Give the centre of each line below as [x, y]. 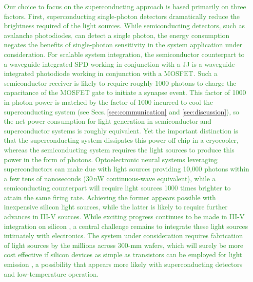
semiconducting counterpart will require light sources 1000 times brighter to [117, 188]
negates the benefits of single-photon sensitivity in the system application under [123, 45]
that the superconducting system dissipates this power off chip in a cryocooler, [121, 140]
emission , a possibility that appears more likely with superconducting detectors [123, 264]
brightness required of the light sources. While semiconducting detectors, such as [124, 26]
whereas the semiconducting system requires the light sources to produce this [119, 149]
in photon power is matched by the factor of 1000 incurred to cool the [108, 102]
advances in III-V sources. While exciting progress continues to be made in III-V [124, 216]
